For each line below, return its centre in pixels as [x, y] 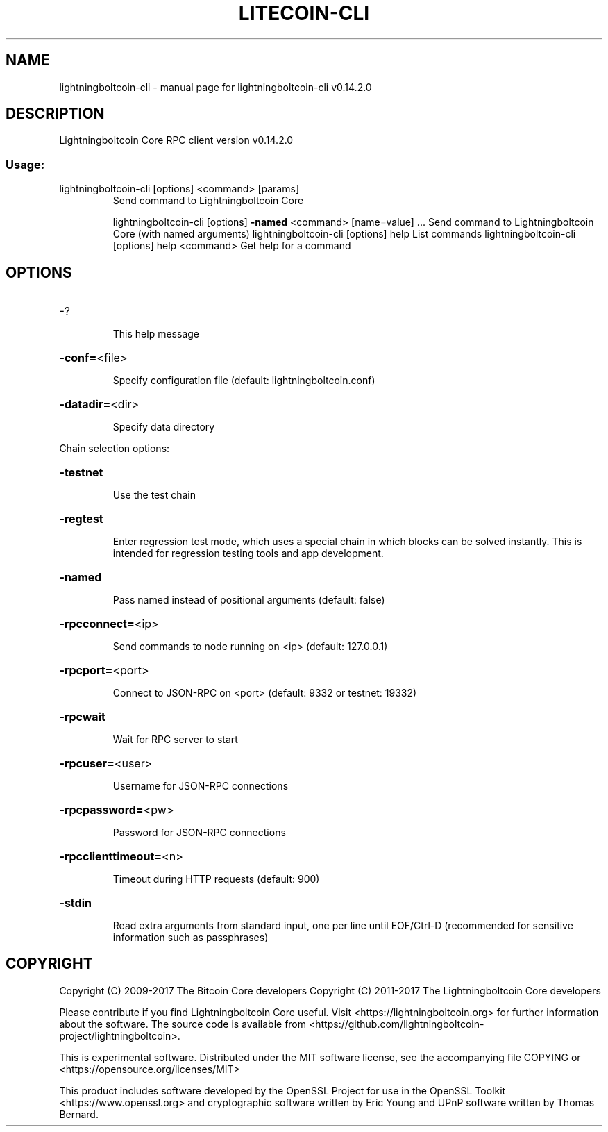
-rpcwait [82, 717]
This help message [156, 334]
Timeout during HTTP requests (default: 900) [216, 879]
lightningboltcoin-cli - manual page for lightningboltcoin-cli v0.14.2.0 [216, 87]
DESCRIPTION [55, 114]
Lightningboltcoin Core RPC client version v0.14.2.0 [176, 140]
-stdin [75, 903]
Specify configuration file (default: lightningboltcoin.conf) [244, 381]
